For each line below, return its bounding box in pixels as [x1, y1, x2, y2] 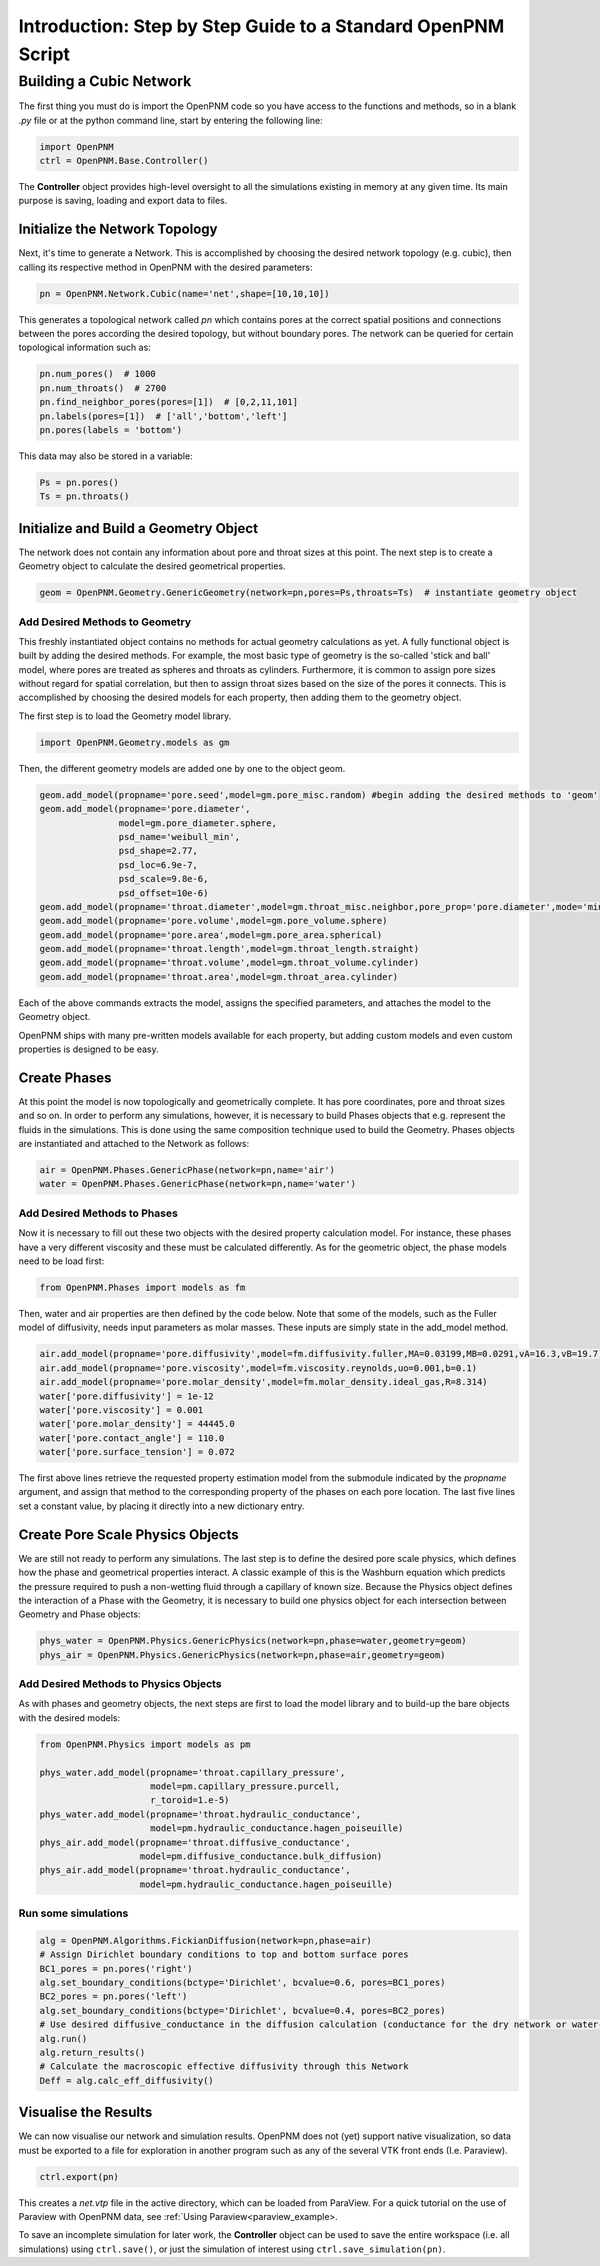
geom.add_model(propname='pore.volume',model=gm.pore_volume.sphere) [39, 915, 388, 927]
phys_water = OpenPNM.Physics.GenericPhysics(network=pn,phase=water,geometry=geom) [39, 1635, 467, 1647]
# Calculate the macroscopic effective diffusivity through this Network [39, 2061, 409, 2072]
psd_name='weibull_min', [118, 831, 240, 842]
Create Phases [18, 1069, 112, 1086]
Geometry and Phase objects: [18, 1608, 141, 1620]
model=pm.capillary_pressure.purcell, [150, 1780, 341, 1792]
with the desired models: [18, 1711, 121, 1724]
